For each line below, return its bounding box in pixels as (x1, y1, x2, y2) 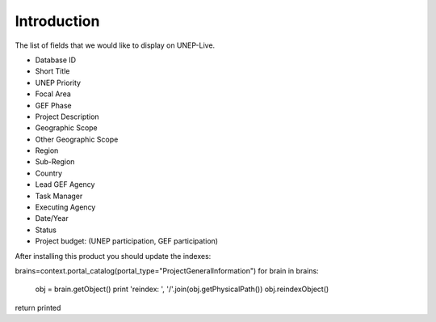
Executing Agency (35, 202, 96, 212)
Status (35, 225, 57, 235)
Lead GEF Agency (35, 180, 95, 189)
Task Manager (35, 191, 83, 201)
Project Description (35, 112, 100, 121)
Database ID (35, 55, 77, 65)
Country (35, 168, 63, 178)
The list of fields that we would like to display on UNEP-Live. (15, 40, 216, 50)
